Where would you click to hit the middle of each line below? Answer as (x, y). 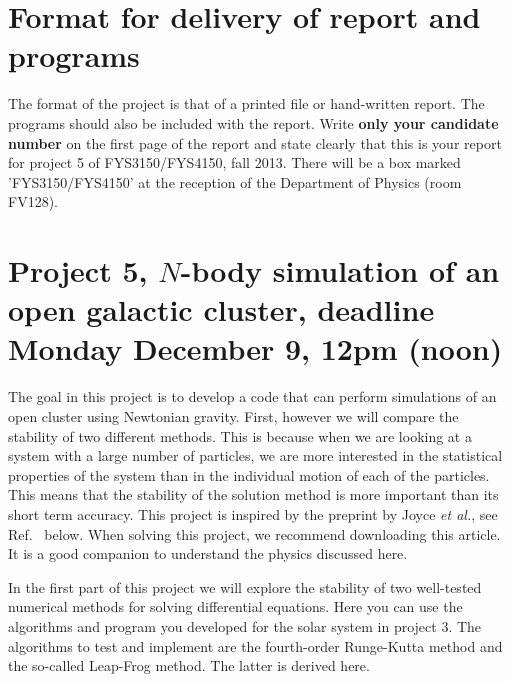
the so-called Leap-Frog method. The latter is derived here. (189, 665)
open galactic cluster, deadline (221, 309)
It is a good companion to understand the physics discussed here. (208, 553)
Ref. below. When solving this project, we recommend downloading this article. (254, 533)
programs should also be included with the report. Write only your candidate (253, 122)
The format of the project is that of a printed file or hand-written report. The (246, 103)
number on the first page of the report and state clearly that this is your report (255, 142)
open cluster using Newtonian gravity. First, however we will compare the (233, 415)
